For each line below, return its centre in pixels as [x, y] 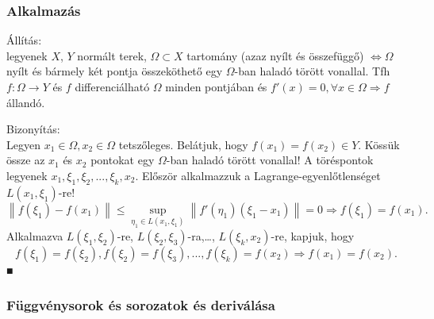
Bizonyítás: [33, 129]
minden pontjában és [216, 86]
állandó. [26, 102]
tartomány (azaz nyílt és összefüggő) [275, 55]
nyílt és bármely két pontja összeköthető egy [115, 71]
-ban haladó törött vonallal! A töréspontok [270, 160]
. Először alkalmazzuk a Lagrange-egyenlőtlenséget [258, 175]
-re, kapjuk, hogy [313, 235]
